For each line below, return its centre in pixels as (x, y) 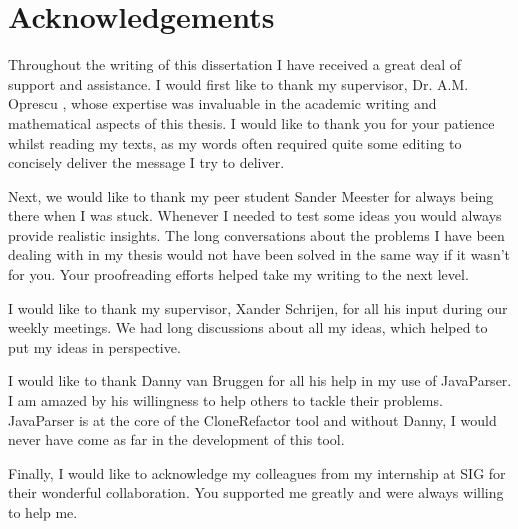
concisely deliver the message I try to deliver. (146, 162)
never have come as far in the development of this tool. (176, 439)
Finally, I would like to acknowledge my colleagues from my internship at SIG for (257, 472)
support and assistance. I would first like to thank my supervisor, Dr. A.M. (238, 83)
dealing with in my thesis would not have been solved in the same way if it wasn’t (259, 254)
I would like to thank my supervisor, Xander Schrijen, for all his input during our (258, 307)
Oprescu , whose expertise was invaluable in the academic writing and (222, 103)
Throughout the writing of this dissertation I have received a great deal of (235, 64)
